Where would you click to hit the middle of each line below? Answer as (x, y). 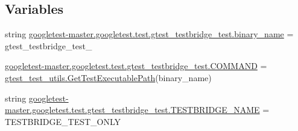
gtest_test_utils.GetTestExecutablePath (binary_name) (108, 77)
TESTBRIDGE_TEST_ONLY (63, 121)
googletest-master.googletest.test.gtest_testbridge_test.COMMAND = (136, 66)
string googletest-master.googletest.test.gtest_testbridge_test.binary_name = (149, 34)
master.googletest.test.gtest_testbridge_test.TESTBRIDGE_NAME (132, 110)
